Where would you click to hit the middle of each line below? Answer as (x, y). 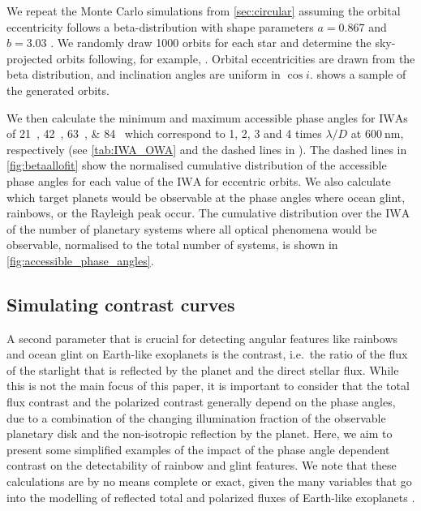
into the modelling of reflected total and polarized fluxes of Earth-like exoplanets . (211, 497)
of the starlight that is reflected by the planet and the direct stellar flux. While (203, 369)
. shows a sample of (358, 74)
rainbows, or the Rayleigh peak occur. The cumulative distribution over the (194, 213)
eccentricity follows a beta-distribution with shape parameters (160, 26)
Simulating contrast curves (121, 304)
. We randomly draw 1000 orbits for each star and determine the (211, 43)
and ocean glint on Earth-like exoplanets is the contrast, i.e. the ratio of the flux (207, 354)
